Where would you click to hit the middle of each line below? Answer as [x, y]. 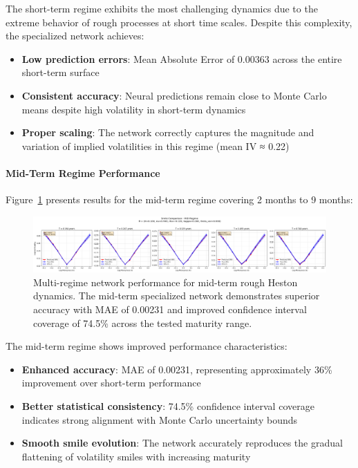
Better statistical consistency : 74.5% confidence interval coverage [168, 406]
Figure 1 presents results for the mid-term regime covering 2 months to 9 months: [179, 199]
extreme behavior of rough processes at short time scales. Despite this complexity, [179, 22]
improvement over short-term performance [111, 383]
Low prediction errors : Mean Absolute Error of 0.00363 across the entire [182, 58]
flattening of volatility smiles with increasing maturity [136, 456]
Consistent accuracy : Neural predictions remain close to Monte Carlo [174, 95]
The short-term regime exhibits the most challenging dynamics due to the [162, 8]
